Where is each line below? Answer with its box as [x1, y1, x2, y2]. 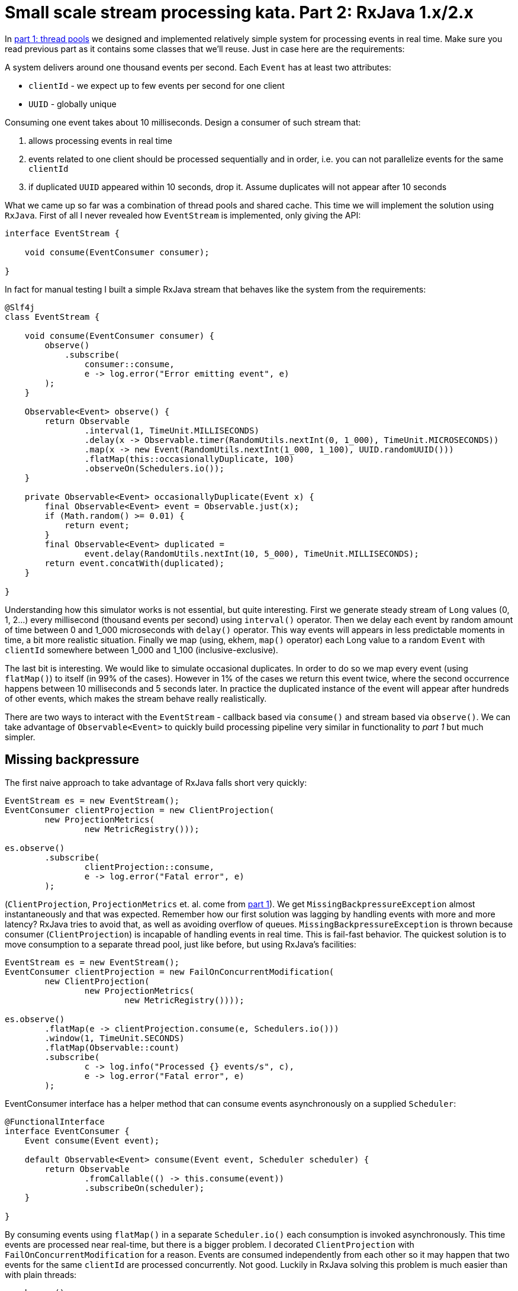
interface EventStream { [5, 228, 120, 238]
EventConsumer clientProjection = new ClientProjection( [5, 805, 275, 815]
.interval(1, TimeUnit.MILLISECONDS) [84, 425, 259, 435]
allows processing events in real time [28, 135, 172, 146]
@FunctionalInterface [5, 1116, 105, 1126]
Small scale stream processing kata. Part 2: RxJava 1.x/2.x [5, 2, 474, 23]
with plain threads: [5, 1269, 77, 1280]
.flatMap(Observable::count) [44, 1042, 180, 1052]
